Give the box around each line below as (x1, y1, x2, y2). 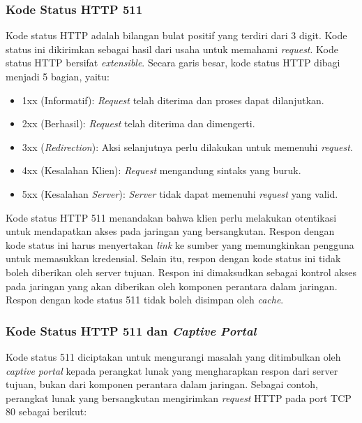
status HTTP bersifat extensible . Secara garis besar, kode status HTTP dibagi (6, 55, 340, 70)
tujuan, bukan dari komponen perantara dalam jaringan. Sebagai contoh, (6, 377, 318, 392)
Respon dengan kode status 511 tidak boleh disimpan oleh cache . (6, 292, 284, 307)
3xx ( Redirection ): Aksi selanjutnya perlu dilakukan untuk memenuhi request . (22, 139, 353, 154)
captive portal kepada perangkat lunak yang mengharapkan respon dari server (6, 363, 338, 378)
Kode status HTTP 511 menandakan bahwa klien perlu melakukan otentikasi (6, 210, 337, 224)
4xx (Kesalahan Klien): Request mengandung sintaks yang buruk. (22, 163, 301, 178)
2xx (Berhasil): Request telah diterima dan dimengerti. (22, 116, 255, 131)
